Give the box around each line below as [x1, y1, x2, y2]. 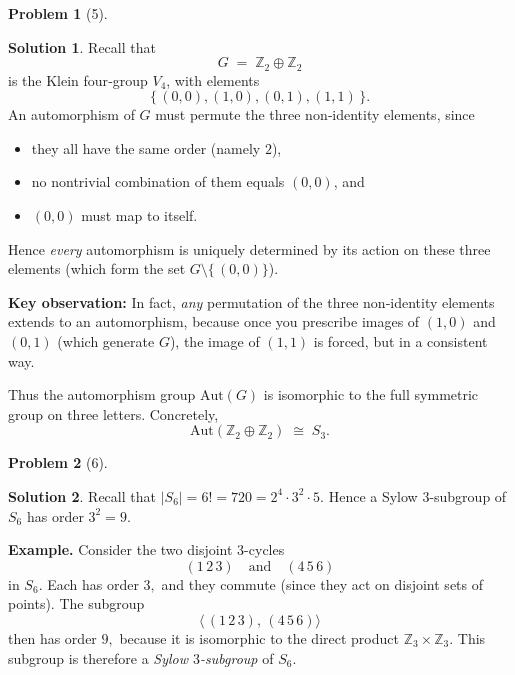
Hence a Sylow [328, 485, 418, 506]
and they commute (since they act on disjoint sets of [161, 573, 484, 594]
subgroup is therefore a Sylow [8, 647, 189, 668]
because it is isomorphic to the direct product [119, 627, 399, 648]
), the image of [169, 330, 260, 351]
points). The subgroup [8, 593, 145, 614]
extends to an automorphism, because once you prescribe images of [8, 311, 420, 332]
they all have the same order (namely [31, 137, 261, 158]
